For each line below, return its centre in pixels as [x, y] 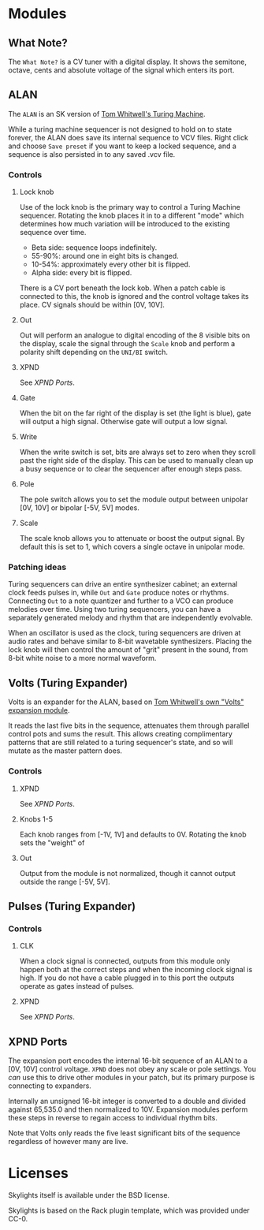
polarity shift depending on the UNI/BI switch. [93, 352]
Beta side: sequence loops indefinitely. [94, 248]
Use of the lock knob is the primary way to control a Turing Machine [130, 207]
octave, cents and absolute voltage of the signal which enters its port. [121, 70]
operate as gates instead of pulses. [77, 986]
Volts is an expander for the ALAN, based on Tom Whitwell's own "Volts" [126, 702]
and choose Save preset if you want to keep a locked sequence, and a [122, 146]
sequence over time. [53, 233]
